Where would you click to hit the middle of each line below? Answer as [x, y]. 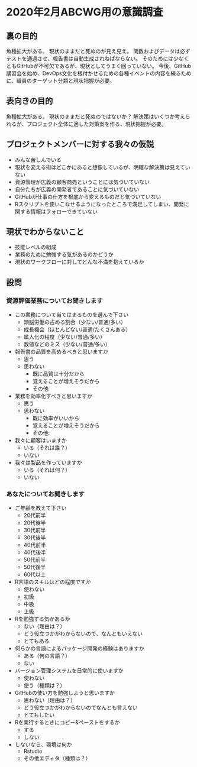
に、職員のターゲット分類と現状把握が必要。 [61, 81]
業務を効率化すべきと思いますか [54, 396]
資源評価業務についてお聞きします [54, 300]
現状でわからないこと [45, 232]
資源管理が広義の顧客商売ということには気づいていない [82, 182]
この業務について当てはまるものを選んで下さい [72, 315]
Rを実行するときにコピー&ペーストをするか [67, 723]
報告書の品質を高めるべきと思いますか [61, 352]
